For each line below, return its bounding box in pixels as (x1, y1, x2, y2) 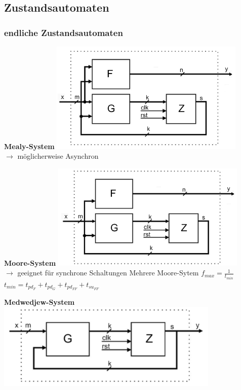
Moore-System (4, 257, 56, 268)
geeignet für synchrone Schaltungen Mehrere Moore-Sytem (17, 267, 199, 278)
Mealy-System (4, 140, 55, 151)
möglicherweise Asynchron (17, 151, 99, 161)
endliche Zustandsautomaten (4, 26, 123, 39)
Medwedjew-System (4, 296, 75, 307)
